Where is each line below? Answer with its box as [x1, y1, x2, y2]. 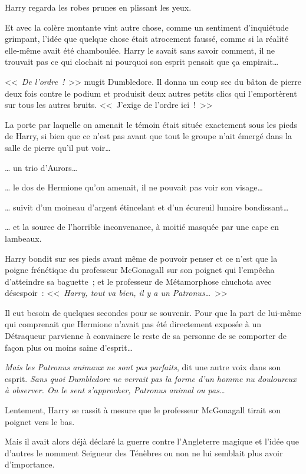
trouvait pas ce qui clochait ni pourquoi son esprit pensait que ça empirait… [5, 55, 279, 68]
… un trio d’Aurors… [5, 161, 78, 173]
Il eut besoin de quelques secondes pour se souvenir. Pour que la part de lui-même [5, 306, 301, 318]
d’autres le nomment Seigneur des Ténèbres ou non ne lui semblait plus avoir [5, 446, 283, 459]
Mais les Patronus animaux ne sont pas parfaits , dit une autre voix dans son [5, 361, 281, 373]
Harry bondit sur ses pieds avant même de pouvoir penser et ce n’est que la [5, 252, 278, 264]
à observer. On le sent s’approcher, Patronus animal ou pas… [5, 384, 225, 396]
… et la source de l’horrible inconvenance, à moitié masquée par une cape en [5, 220, 279, 233]
